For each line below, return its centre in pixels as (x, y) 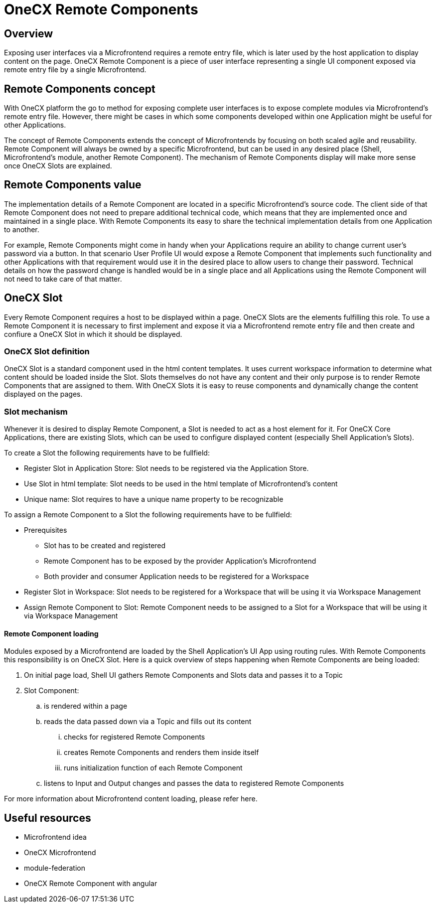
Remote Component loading (51, 633)
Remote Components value (73, 185)
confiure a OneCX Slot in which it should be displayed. (93, 334)
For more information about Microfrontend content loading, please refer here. (131, 799)
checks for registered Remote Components (135, 737)
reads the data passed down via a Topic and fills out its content (148, 722)
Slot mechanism (36, 411)
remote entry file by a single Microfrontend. (75, 70)
